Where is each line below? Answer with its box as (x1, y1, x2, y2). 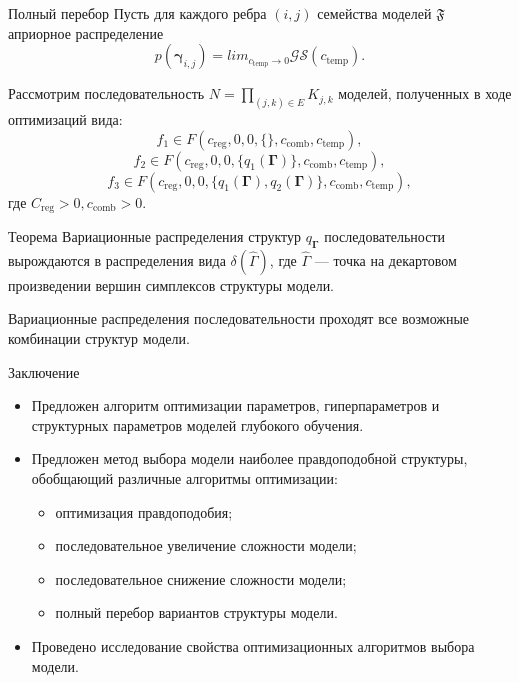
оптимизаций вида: (8, 109, 123, 130)
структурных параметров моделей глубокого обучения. (31, 414, 364, 435)
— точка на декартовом (314, 249, 457, 270)
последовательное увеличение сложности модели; (55, 535, 357, 556)
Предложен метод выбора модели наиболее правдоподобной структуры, (31, 448, 468, 469)
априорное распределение (8, 22, 164, 43)
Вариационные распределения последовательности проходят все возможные (8, 308, 470, 329)
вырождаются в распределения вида (8, 249, 226, 270)
